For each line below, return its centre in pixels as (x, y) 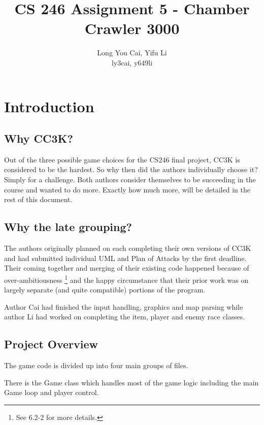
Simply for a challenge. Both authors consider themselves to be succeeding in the (130, 179)
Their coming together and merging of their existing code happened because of (127, 268)
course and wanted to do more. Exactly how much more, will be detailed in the (127, 189)
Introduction (49, 106)
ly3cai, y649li (132, 62)
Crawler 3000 (132, 28)
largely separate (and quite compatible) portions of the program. (105, 290)
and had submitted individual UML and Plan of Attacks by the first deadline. (125, 258)
